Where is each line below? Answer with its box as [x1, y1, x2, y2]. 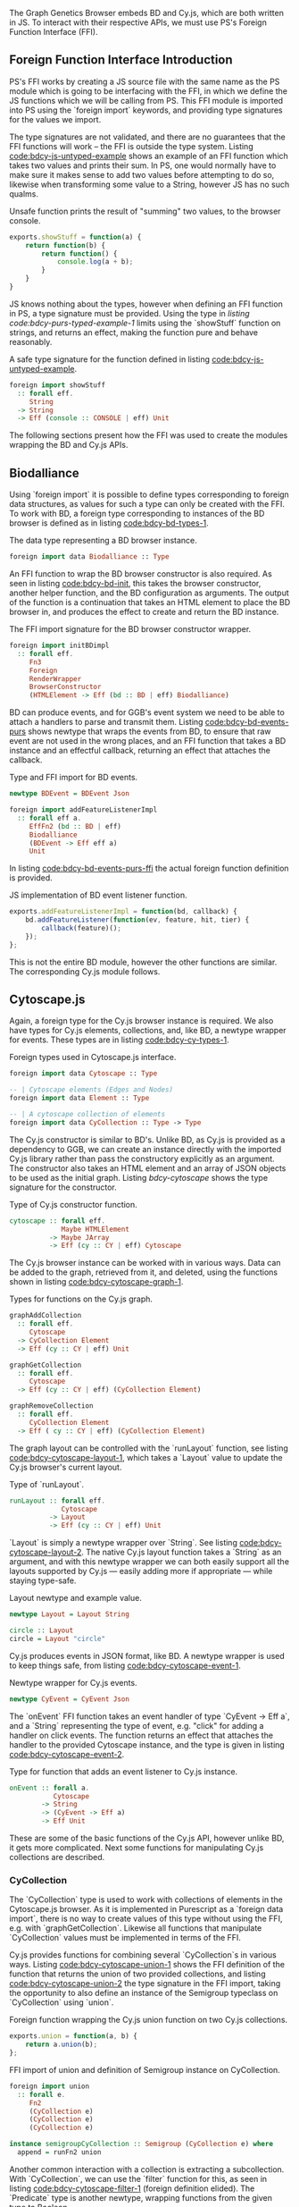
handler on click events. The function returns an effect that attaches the [9, 1730, 274, 1740]
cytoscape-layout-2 [9, 1546, 82, 1558]
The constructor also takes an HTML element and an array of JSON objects [9, 1162, 287, 1174]
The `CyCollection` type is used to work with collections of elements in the [9, 1894, 283, 1905]
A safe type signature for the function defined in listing [9, 353, 211, 365]
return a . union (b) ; [25, 2040, 98, 2050]
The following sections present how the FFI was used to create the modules [9, 430, 288, 441]
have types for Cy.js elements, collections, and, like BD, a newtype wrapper [9, 1025, 287, 1036]
